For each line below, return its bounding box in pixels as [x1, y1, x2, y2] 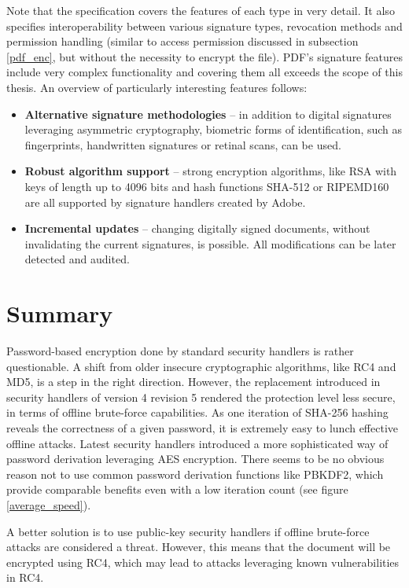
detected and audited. [24, 251, 130, 267]
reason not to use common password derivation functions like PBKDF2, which [6, 465, 384, 482]
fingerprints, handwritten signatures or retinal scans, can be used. [24, 136, 341, 153]
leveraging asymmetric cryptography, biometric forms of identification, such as [24, 121, 403, 138]
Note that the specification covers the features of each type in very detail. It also [6, 2, 395, 18]
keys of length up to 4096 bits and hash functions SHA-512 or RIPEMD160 [24, 178, 389, 194]
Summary [6, 297, 113, 329]
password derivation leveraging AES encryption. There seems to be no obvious [6, 450, 385, 467]
